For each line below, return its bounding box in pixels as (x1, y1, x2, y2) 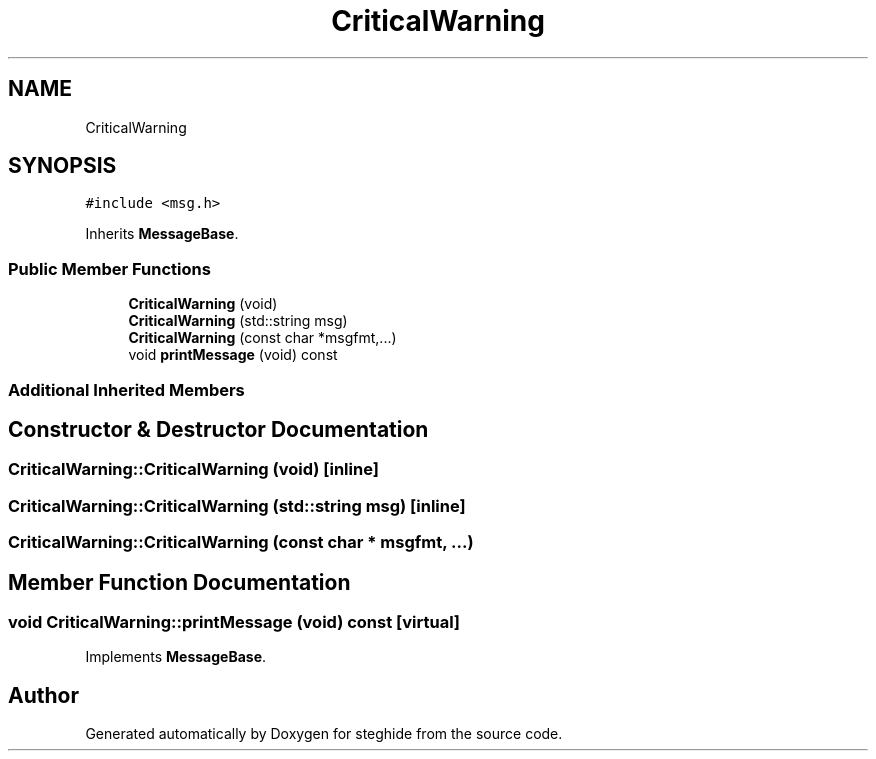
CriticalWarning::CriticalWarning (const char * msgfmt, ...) (8, 532, 474, 553)
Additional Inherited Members (8, 379, 245, 400)
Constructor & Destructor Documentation (8, 416, 429, 442)
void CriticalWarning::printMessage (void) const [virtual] (8, 612, 461, 632)
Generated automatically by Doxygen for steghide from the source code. (85, 725, 563, 743)
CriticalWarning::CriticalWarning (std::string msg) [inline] (8, 495, 466, 516)
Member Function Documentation (8, 569, 351, 595)
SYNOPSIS (8, 153, 117, 179)
